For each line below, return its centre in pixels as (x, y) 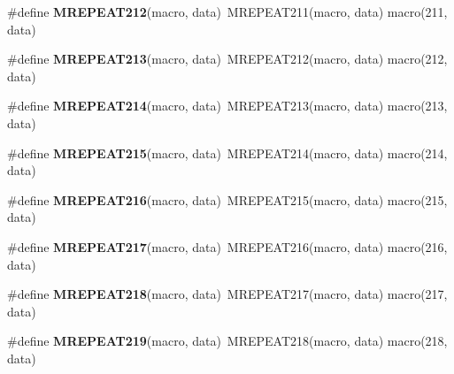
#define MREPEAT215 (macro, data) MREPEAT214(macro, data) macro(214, (227, 153)
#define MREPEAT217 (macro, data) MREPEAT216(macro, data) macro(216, (227, 246)
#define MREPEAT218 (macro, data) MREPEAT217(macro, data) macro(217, (227, 294)
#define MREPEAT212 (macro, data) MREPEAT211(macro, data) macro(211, (227, 11)
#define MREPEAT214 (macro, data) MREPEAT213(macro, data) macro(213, (227, 106)
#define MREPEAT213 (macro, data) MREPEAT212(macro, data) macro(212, (227, 59)
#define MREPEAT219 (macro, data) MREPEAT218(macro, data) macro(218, (227, 341)
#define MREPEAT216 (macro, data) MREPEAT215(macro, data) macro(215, (227, 199)
